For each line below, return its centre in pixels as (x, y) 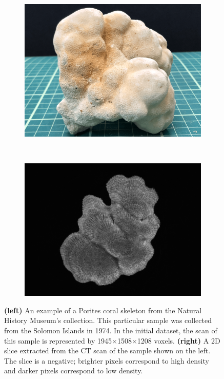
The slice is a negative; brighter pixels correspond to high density (107, 360)
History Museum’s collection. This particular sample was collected (108, 320)
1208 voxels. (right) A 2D (179, 340)
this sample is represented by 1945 (58, 340)
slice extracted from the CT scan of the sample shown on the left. (107, 350)
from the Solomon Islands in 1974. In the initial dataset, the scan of (111, 330)
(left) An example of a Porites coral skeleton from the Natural (103, 310)
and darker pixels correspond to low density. (74, 371)
